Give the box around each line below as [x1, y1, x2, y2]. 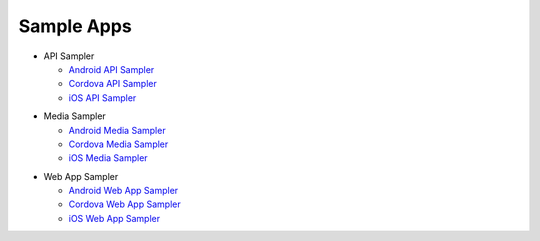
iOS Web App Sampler [68, 212, 161, 224]
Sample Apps [18, 15, 132, 37]
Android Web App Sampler [68, 185, 179, 197]
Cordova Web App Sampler [68, 198, 181, 210]
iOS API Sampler [68, 91, 137, 104]
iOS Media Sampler [68, 152, 149, 164]
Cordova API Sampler [68, 78, 157, 90]
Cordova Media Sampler [68, 138, 169, 150]
